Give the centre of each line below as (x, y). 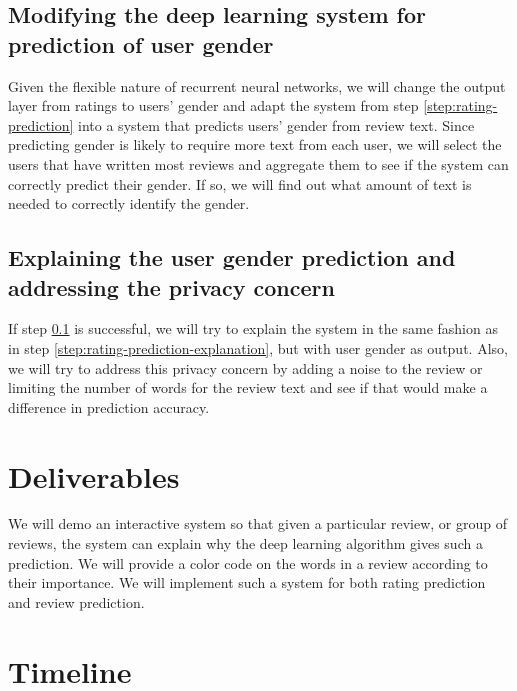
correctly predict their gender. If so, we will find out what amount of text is (240, 183)
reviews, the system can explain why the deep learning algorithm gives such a (245, 543)
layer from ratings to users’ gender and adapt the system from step (213, 105)
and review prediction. (76, 601)
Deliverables (94, 475)
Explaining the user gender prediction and (232, 257)
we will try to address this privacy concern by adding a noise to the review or (245, 367)
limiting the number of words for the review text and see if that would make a (248, 387)
